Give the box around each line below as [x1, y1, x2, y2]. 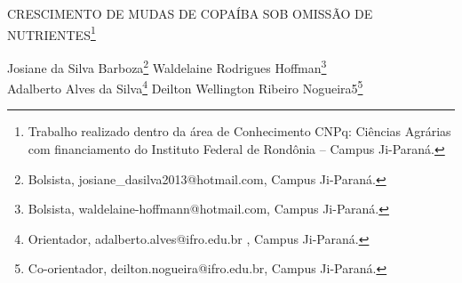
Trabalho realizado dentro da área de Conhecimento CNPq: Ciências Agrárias [28, 122, 451, 141]
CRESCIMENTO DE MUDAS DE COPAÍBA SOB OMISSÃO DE [7, 4, 373, 22]
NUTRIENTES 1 [7, 22, 96, 44]
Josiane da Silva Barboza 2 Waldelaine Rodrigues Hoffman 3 [7, 55, 327, 77]
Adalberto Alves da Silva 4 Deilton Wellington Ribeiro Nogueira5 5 [7, 77, 363, 97]
